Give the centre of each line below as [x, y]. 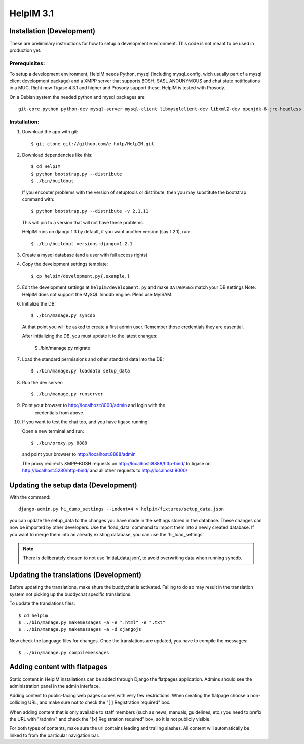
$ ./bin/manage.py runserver [67, 394]
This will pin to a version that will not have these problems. [83, 222]
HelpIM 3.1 [32, 13]
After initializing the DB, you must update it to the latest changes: [90, 336]
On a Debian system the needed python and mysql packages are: [78, 97]
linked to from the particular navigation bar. [54, 735]
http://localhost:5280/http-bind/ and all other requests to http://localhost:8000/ [105, 471]
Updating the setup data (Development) [73, 485]
